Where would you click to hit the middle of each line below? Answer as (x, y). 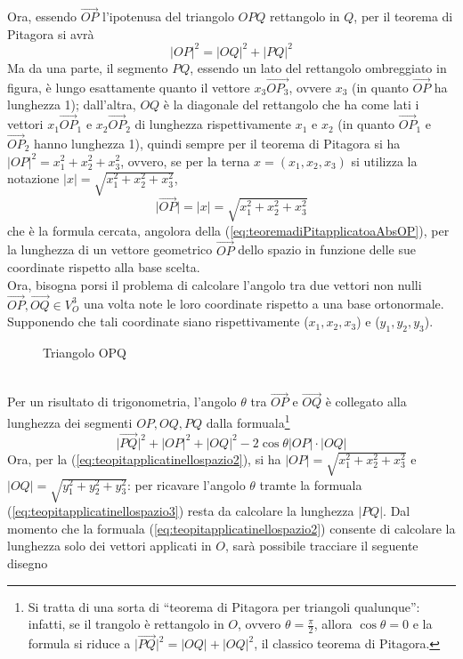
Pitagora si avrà (51, 33)
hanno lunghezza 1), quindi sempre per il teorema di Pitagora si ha (217, 143)
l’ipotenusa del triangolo (168, 16)
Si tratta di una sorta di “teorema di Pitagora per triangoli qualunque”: (224, 606)
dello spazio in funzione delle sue (327, 249)
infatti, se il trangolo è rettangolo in (126, 624)
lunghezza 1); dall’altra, (72, 104)
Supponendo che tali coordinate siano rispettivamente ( (158, 321)
